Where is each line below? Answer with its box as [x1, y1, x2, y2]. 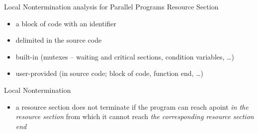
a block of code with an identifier [15, 18, 117, 28]
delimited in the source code [15, 35, 102, 45]
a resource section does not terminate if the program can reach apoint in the [15, 101, 249, 112]
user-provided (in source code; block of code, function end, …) [15, 68, 203, 78]
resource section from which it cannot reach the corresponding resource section [15, 111, 254, 122]
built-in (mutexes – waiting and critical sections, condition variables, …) [15, 51, 234, 62]
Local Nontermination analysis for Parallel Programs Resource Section [4, 1, 219, 11]
